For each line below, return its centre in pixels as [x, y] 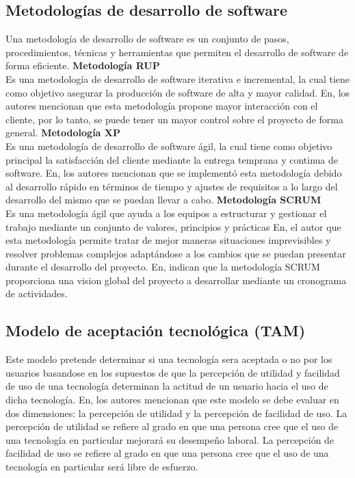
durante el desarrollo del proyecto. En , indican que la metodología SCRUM [163, 267]
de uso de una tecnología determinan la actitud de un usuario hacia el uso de [167, 386]
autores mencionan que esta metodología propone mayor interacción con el [162, 106]
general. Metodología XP [63, 133]
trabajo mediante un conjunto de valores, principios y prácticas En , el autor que [173, 226]
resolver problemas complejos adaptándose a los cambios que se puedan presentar [176, 253]
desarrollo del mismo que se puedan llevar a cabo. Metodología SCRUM [163, 200]
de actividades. [37, 293]
